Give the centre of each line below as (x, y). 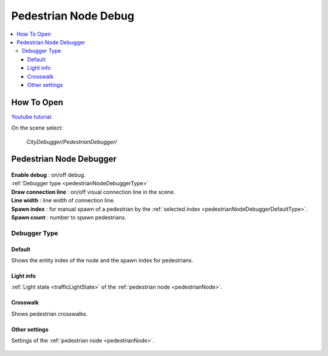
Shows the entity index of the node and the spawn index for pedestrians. (102, 260)
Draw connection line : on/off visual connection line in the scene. (93, 192)
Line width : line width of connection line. (63, 200)
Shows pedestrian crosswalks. (50, 313)
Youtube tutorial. (32, 117)
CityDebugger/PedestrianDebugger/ (72, 142)
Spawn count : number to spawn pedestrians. (69, 217)
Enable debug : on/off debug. (49, 175)
